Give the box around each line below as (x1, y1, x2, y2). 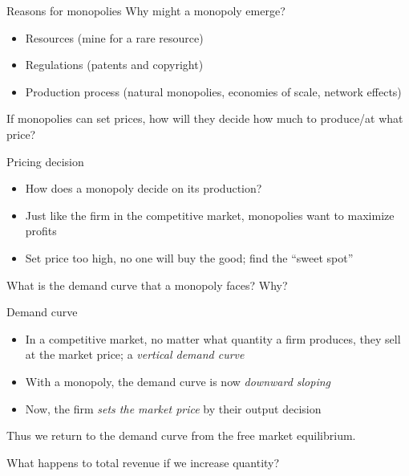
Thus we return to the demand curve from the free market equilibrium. (6, 427, 356, 444)
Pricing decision (6, 153, 84, 169)
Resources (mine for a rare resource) (25, 29, 204, 46)
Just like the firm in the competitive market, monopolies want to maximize (25, 206, 395, 223)
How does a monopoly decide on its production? (25, 180, 262, 197)
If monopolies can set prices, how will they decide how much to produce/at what (6, 110, 403, 127)
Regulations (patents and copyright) (25, 56, 204, 73)
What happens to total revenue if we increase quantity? (6, 454, 280, 470)
